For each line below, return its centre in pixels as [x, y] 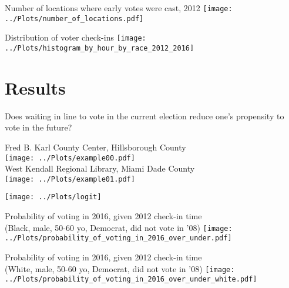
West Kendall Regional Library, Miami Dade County [100, 168]
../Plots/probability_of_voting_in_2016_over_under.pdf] [118, 238]
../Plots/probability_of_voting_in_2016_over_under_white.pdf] [131, 279]
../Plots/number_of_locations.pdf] [74, 19]
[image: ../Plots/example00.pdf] [70, 158]
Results [35, 87]
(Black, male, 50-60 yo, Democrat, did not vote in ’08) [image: [119, 227]
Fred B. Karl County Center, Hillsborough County [95, 147]
